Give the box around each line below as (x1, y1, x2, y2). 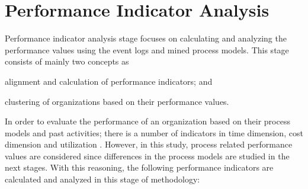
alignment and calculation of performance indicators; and (5, 75, 213, 87)
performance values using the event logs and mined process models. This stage (5, 43, 289, 56)
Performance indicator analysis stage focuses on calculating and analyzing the (5, 32, 287, 44)
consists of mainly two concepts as (5, 55, 129, 68)
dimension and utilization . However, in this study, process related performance (5, 138, 293, 150)
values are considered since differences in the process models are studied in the (5, 149, 290, 162)
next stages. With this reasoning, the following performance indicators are (5, 161, 274, 174)
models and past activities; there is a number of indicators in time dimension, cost (5, 126, 303, 139)
